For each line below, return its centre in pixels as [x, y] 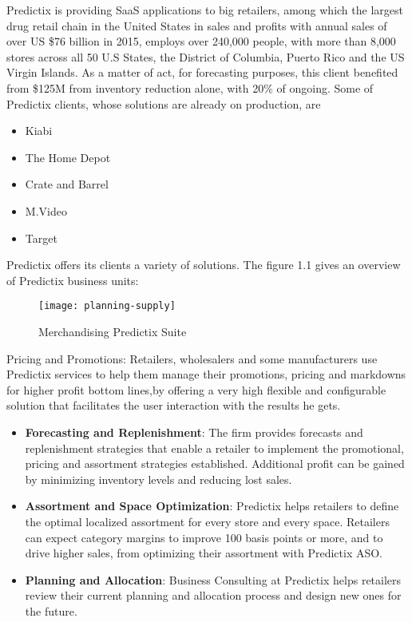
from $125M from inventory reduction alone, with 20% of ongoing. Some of [190, 87]
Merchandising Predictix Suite [113, 331]
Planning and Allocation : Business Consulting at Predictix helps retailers [213, 579]
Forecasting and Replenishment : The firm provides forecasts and [194, 432]
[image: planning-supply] [107, 306]
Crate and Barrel [67, 184]
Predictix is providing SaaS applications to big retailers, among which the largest [205, 10]
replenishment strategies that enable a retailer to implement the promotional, [214, 448]
